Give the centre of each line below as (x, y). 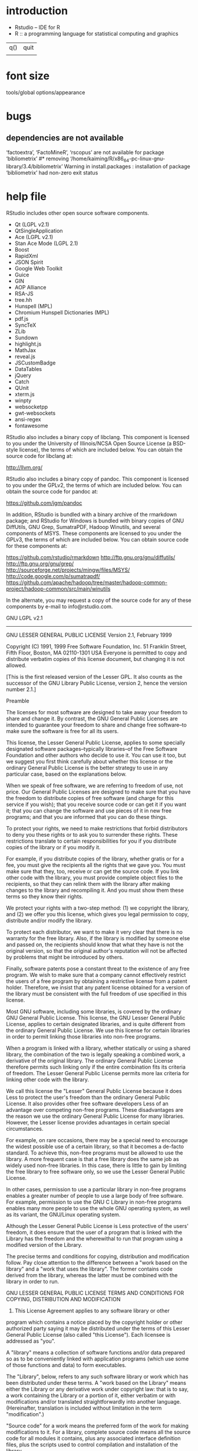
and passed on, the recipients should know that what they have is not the (95, 944)
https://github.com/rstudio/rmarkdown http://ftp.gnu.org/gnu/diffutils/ (91, 557)
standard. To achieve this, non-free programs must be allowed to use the (95, 1153)
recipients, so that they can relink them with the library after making (88, 884)
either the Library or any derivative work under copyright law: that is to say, (97, 1389)
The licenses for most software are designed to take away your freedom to (97, 712)
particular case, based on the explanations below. (66, 774)
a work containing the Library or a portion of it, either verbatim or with (91, 1395)
